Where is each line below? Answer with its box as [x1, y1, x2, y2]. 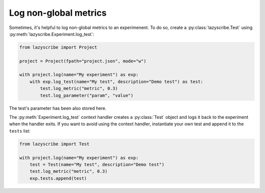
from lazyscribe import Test [19, 141, 90, 147]
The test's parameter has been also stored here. [9, 105, 106, 111]
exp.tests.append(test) [29, 175, 87, 181]
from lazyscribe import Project [19, 44, 98, 50]
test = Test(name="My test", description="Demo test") [29, 162, 164, 167]
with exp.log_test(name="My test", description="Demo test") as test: [29, 79, 204, 84]
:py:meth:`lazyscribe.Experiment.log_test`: [9, 31, 94, 37]
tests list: [9, 128, 30, 134]
